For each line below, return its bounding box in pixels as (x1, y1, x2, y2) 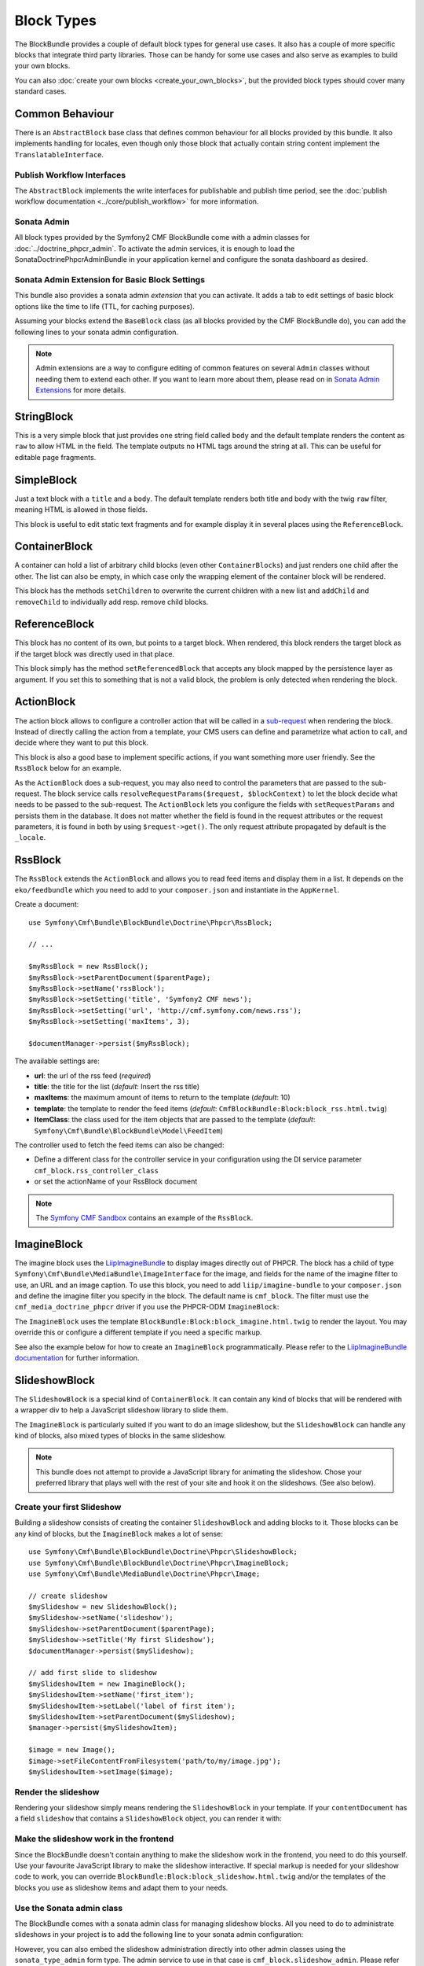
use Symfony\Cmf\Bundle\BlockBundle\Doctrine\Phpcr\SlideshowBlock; (28, 1548, 298, 1556)
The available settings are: (14, 1056, 100, 1066)
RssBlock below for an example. (14, 764, 122, 773)
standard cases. (14, 87, 67, 96)
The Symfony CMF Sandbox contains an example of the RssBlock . (35, 1213, 254, 1222)
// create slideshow (28, 1591, 108, 1600)
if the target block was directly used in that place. (14, 649, 175, 658)
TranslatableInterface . (14, 149, 104, 159)
